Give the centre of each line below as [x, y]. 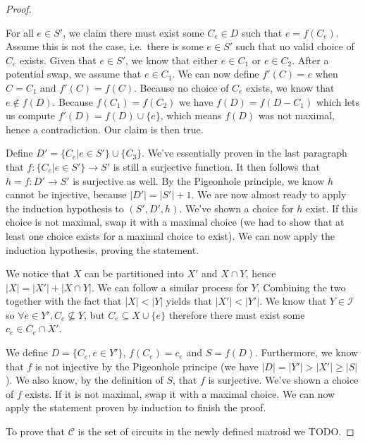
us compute [31, 115]
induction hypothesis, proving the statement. [103, 249]
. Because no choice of [181, 87]
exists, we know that [290, 87]
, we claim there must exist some [134, 32]
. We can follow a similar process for [169, 287]
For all [20, 32]
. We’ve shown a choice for [236, 208]
